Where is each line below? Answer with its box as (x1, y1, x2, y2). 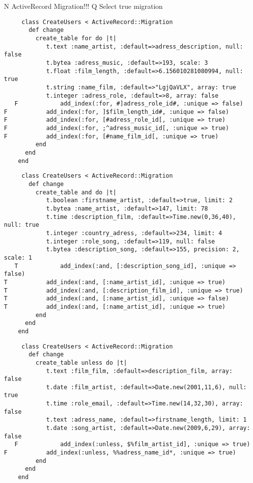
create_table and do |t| (35, 188, 117, 196)
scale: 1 (4, 254, 32, 261)
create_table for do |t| (35, 34, 117, 42)
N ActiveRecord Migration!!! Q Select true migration (4, 1, 163, 11)
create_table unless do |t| (35, 359, 127, 366)
